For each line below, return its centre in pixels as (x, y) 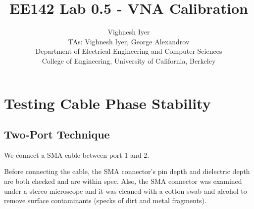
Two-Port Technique (57, 134)
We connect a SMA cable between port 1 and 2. (77, 155)
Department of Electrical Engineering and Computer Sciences (129, 51)
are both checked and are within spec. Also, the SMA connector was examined (123, 181)
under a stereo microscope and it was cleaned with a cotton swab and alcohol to (126, 191)
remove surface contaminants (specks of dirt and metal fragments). (105, 200)
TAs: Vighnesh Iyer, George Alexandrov (129, 41)
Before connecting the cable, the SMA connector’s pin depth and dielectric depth (127, 171)
